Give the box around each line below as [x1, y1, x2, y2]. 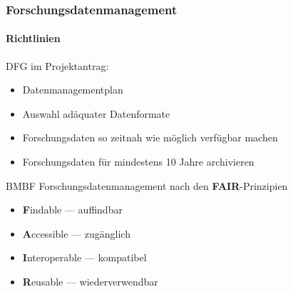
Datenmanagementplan [22, 82, 123, 97]
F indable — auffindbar [22, 202, 123, 217]
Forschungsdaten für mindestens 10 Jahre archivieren [22, 154, 255, 169]
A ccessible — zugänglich [22, 226, 130, 241]
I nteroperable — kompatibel [22, 250, 147, 265]
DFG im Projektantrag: [6, 58, 109, 73]
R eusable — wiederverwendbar [22, 273, 158, 288]
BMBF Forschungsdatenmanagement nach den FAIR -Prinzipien [6, 178, 288, 193]
